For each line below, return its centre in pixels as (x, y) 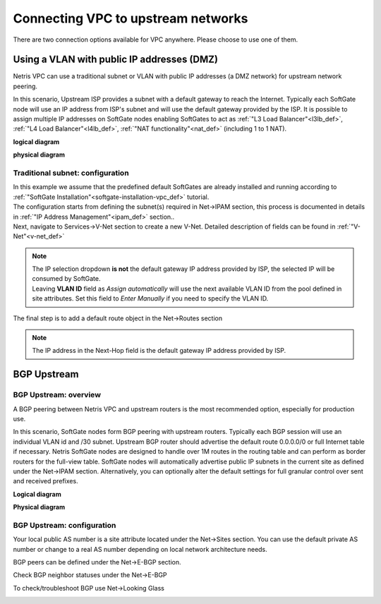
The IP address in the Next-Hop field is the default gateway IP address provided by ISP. (159, 351)
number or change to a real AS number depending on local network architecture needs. (140, 549)
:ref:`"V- (349, 226)
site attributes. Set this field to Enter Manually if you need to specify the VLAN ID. (150, 298)
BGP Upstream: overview (57, 395)
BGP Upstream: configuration (65, 525)
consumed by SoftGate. (66, 279)
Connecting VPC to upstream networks (131, 18)
